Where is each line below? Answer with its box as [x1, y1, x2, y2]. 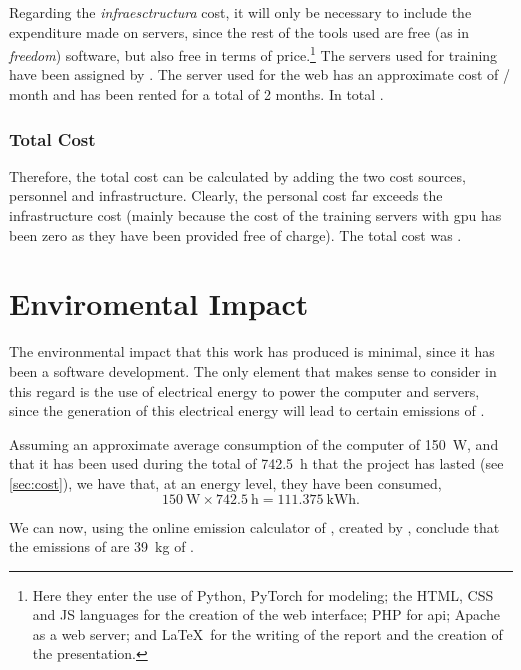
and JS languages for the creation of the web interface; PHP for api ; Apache [32, 604, 500, 625]
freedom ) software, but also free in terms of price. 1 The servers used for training [9, 42, 498, 65]
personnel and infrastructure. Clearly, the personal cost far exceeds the [9, 185, 443, 206]
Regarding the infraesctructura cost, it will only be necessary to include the [9, 2, 472, 22]
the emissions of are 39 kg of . [9, 536, 194, 557]
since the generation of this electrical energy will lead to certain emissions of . [9, 400, 485, 421]
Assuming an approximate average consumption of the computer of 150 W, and [9, 433, 499, 454]
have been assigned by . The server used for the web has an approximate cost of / [9, 64, 511, 85]
